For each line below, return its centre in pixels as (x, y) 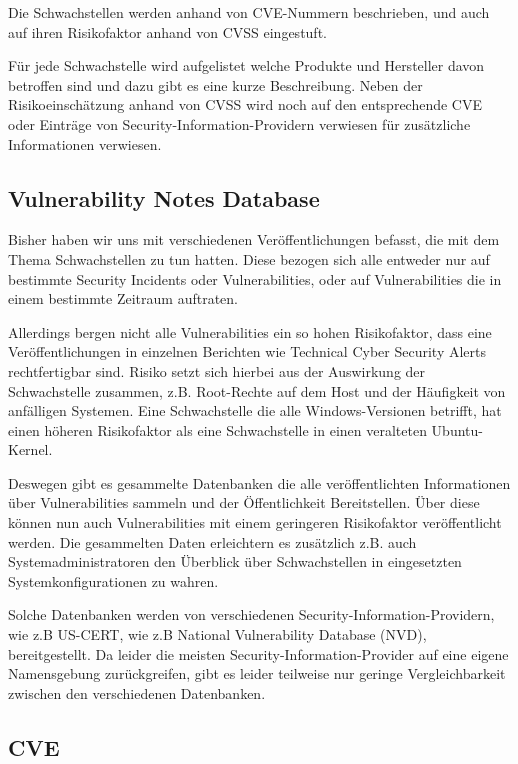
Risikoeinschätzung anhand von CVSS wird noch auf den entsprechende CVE (245, 104)
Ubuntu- (457, 429)
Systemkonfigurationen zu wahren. (113, 580)
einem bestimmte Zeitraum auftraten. (123, 298)
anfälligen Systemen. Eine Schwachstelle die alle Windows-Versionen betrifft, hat (255, 410)
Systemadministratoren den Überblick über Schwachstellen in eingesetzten (235, 561)
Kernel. (30, 449)
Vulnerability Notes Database (164, 197)
